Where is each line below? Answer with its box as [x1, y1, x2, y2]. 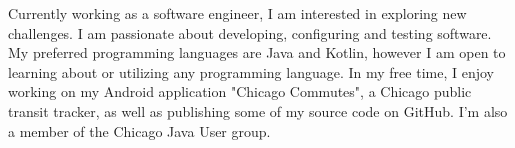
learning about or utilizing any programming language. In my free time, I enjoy [8, 61, 494, 82]
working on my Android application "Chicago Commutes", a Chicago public [8, 81, 472, 102]
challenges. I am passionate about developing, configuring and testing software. [8, 22, 492, 43]
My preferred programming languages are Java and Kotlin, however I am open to [8, 42, 506, 63]
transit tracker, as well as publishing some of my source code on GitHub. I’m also [8, 100, 508, 121]
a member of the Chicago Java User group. [8, 120, 271, 141]
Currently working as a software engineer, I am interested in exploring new [8, 3, 467, 23]
